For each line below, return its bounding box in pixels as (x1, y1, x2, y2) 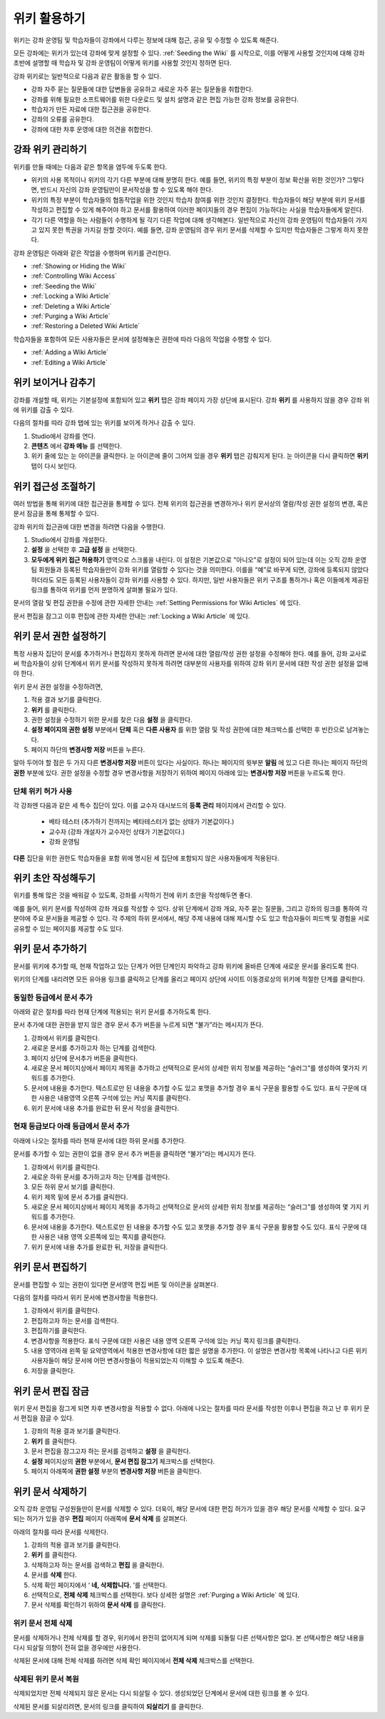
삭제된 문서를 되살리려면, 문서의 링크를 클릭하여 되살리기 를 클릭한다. (13, 1702, 203, 1710)
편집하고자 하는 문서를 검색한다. (31, 1316, 119, 1325)
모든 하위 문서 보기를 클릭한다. (31, 1182, 115, 1191)
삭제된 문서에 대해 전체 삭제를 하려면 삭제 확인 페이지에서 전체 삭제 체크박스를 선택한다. (13, 1656, 255, 1665)
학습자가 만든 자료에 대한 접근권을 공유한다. (31, 104, 151, 114)
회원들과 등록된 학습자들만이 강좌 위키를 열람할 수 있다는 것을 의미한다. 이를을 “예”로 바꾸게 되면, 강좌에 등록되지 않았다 (38, 565, 369, 574)
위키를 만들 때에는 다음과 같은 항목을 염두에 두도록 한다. (13, 162, 168, 171)
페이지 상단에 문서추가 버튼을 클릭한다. (31, 1054, 138, 1062)
